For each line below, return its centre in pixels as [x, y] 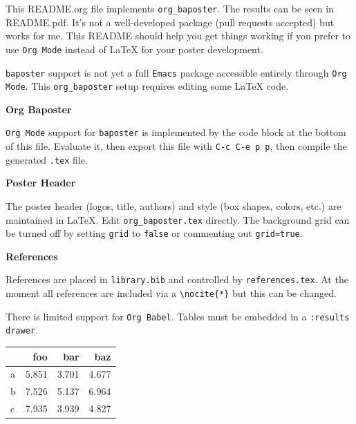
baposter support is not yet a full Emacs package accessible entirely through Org [176, 72]
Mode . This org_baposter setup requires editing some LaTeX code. [147, 86]
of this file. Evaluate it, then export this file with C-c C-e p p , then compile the [176, 146]
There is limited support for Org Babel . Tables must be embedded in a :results [178, 316]
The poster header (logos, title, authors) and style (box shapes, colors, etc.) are [174, 205]
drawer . [22, 330]
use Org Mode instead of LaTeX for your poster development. [134, 49]
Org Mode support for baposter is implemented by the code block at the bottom [176, 132]
